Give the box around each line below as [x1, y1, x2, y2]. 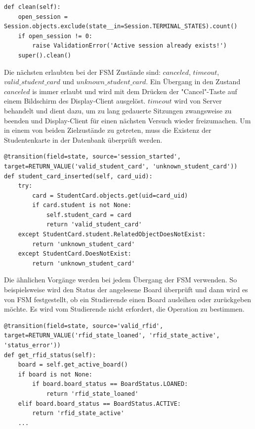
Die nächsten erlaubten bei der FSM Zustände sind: [4, 66, 161, 77]
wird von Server [174, 96, 222, 106]
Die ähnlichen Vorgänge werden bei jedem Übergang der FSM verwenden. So [4, 274, 237, 285]
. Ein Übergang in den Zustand [146, 76, 241, 87]
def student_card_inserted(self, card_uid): [4, 172, 153, 180]
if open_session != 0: [18, 32, 92, 40]
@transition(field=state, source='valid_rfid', [4, 322, 164, 329]
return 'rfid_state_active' [32, 410, 125, 417]
